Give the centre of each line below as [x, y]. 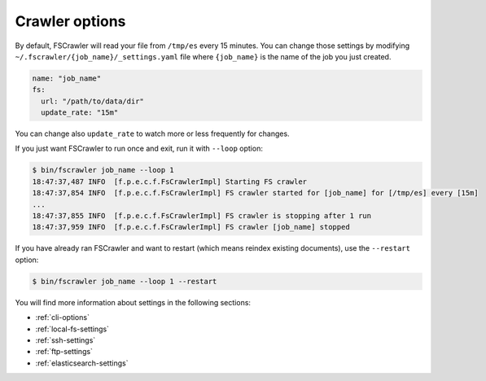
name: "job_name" [67, 78]
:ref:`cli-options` [62, 317]
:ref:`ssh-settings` [66, 340]
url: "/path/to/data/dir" [92, 101]
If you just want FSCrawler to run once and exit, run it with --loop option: [139, 149]
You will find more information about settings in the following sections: [133, 302]
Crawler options [70, 21]
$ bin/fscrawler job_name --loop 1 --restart [125, 281]
